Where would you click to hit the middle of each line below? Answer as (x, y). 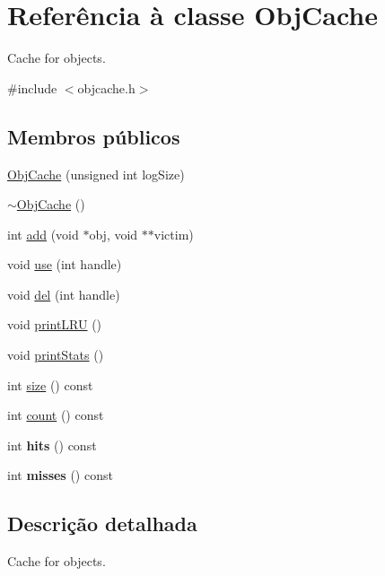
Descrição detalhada (102, 524)
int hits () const (52, 445)
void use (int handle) (65, 264)
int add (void (43, 234)
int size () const (50, 384)
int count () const (56, 415)
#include (32, 87)
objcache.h (106, 87)
